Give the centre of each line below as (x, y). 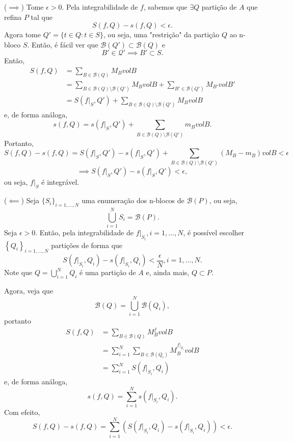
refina (13, 17)
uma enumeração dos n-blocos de (133, 200)
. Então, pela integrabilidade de (85, 232)
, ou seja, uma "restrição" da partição (161, 34)
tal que (42, 17)
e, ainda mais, (168, 272)
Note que (18, 272)
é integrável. (60, 182)
